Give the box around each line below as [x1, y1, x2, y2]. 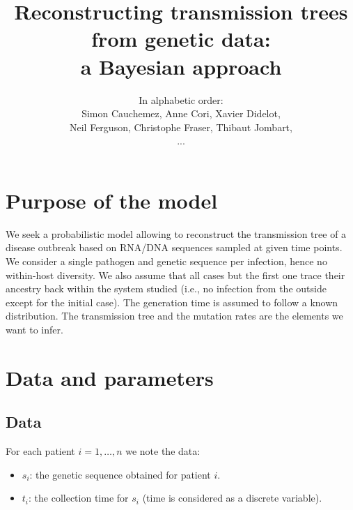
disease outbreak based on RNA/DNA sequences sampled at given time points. [6, 240, 343, 255]
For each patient [6, 444, 75, 458]
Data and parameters [6, 363, 214, 391]
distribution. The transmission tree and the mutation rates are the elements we [6, 308, 343, 323]
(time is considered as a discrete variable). [142, 490, 322, 505]
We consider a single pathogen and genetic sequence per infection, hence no [6, 254, 327, 268]
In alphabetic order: [139, 92, 223, 107]
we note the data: [125, 444, 201, 458]
